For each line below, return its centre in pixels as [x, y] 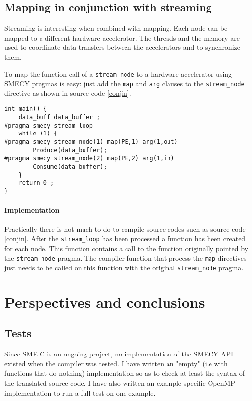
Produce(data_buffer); [70, 150]
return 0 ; [36, 183]
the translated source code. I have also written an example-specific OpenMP [120, 383]
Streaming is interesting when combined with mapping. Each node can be [116, 28]
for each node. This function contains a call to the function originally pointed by [126, 248]
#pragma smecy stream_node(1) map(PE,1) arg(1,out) [91, 142]
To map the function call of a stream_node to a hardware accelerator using [118, 73]
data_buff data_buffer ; [59, 117]
